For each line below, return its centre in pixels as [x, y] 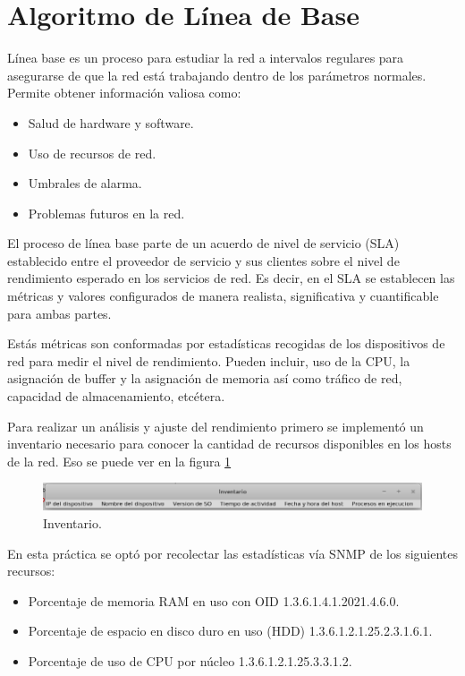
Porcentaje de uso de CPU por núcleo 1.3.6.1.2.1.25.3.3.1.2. [190, 660]
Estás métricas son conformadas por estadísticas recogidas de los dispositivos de [226, 343]
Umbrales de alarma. [85, 183]
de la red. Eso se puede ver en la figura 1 [119, 461]
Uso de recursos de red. [92, 153]
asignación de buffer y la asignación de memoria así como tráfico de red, [205, 378]
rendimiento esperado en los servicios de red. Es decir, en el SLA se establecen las [231, 278]
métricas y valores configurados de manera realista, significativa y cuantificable [223, 296]
